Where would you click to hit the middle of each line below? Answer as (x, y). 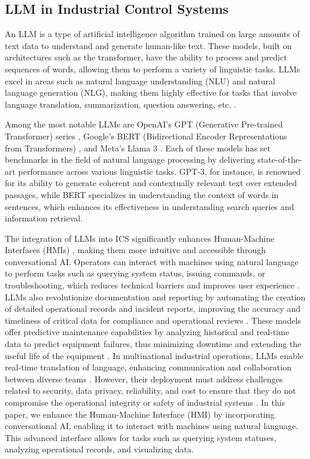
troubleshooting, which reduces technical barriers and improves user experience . (152, 285)
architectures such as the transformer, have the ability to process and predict (146, 57)
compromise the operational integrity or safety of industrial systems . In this (145, 402)
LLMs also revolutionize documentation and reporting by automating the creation (155, 297)
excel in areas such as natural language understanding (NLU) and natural (140, 80)
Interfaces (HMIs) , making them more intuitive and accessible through (135, 250)
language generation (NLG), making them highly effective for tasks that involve (151, 92)
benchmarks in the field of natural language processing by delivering (130, 159)
